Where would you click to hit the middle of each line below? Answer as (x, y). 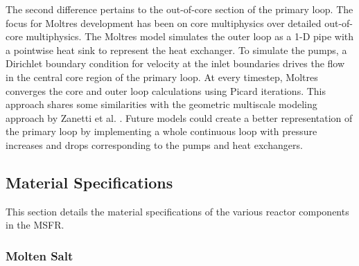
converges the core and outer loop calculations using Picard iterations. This (166, 90)
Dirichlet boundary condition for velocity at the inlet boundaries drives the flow (175, 63)
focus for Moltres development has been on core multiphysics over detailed (164, 23)
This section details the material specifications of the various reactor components (177, 211)
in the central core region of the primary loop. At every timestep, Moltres (162, 77)
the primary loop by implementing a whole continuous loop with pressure (161, 131)
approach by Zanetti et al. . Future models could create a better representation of (179, 117)
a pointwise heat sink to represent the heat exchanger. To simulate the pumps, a (176, 50)
